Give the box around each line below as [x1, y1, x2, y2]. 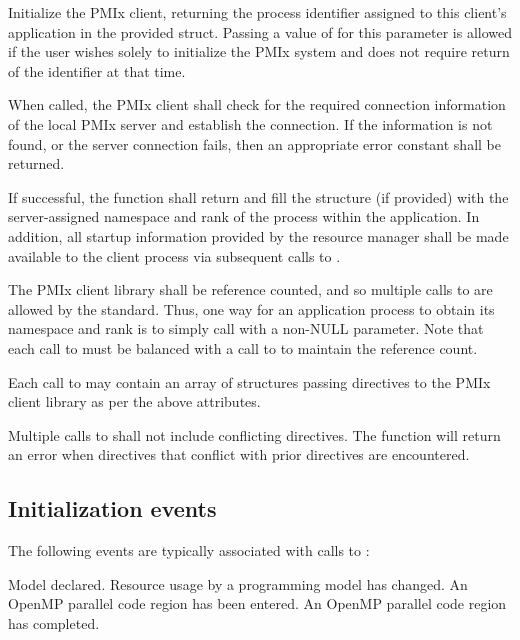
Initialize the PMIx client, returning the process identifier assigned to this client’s [8, 2, 507, 22]
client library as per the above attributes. [8, 391, 261, 412]
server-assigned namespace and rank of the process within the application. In [8, 206, 480, 227]
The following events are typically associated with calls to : [8, 540, 370, 561]
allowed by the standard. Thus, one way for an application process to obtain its [8, 298, 495, 319]
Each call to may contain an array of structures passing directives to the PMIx [8, 371, 491, 392]
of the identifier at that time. [8, 60, 186, 81]
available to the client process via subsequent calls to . [8, 245, 341, 266]
